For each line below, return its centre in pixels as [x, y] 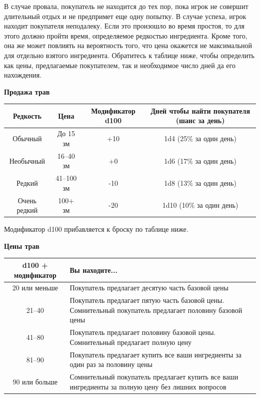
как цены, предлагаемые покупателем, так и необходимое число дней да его [120, 65]
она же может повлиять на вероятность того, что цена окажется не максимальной [128, 45]
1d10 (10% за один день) [200, 205]
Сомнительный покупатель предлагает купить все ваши [154, 377]
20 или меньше [35, 288]
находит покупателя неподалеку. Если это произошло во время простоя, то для [124, 26]
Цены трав [22, 246]
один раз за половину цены [111, 364]
